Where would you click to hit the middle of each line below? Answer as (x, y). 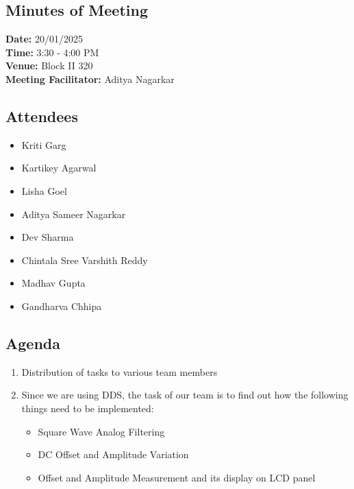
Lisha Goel (44, 190)
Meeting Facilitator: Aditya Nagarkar (90, 79)
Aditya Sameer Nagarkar (74, 214)
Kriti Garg (44, 144)
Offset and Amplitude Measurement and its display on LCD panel (177, 477)
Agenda (33, 343)
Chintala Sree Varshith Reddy (85, 260)
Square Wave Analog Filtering (101, 431)
